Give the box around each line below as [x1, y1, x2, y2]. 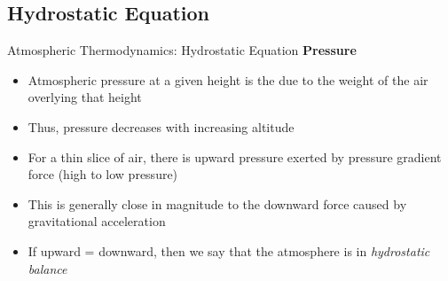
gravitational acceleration [28, 212, 166, 230]
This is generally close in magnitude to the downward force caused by [28, 194, 407, 213]
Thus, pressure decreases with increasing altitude [28, 117, 295, 136]
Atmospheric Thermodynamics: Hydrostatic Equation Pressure [7, 41, 357, 59]
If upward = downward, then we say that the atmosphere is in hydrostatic [28, 241, 430, 260]
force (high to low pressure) [28, 165, 178, 183]
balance [28, 259, 67, 277]
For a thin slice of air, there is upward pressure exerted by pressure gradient [28, 147, 442, 166]
